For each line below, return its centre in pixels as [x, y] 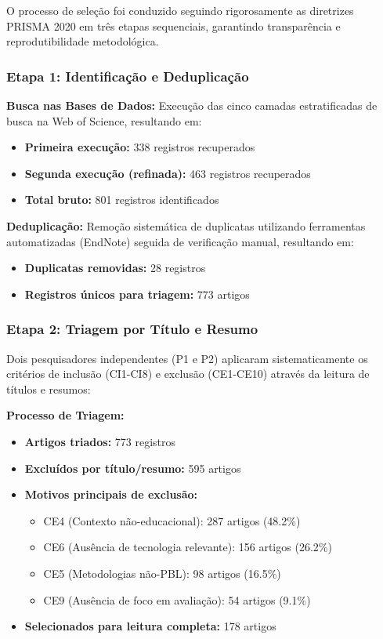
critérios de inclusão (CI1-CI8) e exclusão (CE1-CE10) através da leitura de [188, 374]
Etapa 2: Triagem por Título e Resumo [132, 329]
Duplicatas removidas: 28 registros [115, 268]
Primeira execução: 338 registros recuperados [140, 147]
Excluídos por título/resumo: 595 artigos [133, 468]
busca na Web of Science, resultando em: [104, 120]
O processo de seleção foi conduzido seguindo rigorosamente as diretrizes [180, 10]
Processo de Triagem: [65, 415]
